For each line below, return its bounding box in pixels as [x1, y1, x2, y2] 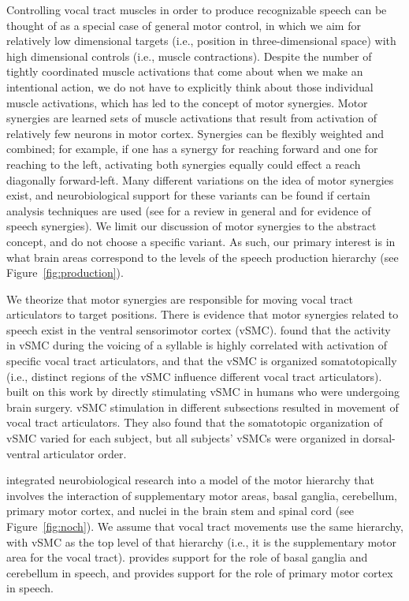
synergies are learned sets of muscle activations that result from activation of [6, 110, 377, 126]
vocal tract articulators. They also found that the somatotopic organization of [6, 414, 383, 431]
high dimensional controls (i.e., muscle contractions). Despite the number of [6, 47, 372, 64]
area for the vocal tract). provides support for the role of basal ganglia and [6, 549, 368, 566]
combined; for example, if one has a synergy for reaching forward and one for [6, 140, 378, 157]
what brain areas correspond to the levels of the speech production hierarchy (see [6, 248, 399, 265]
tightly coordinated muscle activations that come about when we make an [6, 63, 363, 80]
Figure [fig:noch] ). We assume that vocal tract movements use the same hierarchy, [6, 518, 403, 534]
